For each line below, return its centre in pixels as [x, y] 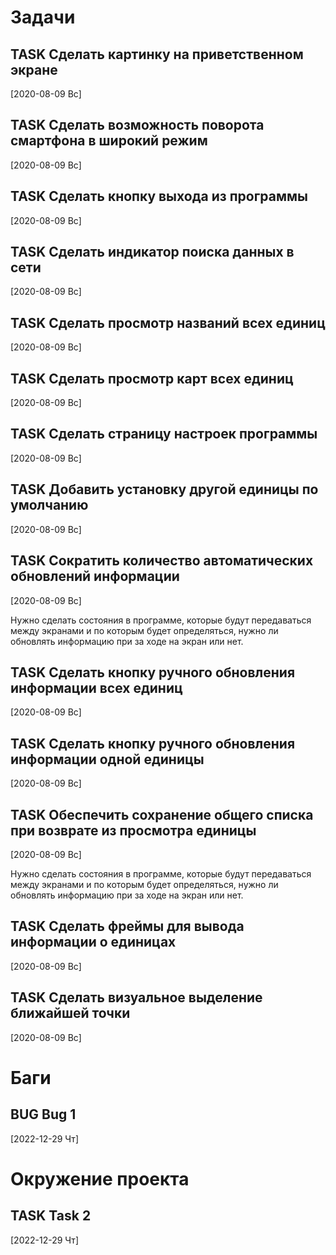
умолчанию [49, 505]
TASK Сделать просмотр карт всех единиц [152, 378]
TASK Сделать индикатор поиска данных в [152, 252]
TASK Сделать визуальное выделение [136, 997]
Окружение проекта [100, 1178]
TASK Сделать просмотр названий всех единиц [168, 322]
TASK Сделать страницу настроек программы [164, 434]
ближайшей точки [70, 1013]
